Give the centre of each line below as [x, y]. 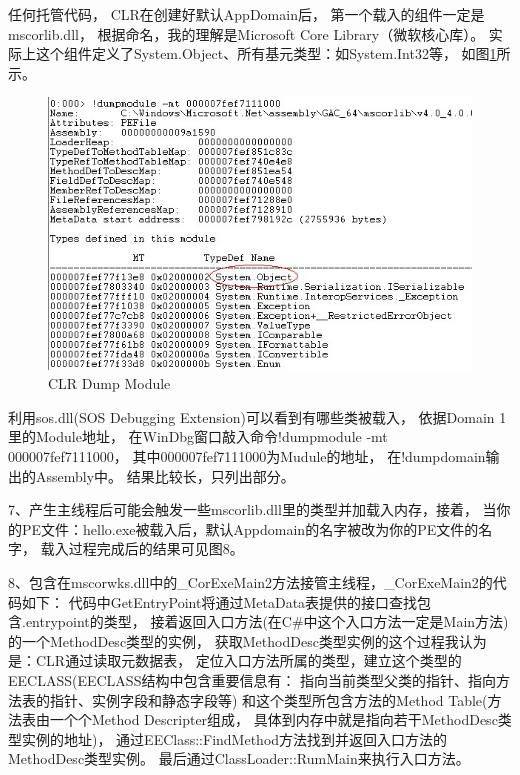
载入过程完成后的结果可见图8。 [142, 548]
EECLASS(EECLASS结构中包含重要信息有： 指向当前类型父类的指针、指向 [252, 679]
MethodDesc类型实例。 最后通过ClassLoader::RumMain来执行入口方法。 [239, 758]
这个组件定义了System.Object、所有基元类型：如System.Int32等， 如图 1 [266, 53]
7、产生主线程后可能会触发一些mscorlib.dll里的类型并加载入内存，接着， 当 [252, 509]
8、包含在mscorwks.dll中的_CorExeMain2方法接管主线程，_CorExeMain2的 [250, 582]
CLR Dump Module [109, 383]
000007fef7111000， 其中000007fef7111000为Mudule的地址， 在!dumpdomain [247, 456]
